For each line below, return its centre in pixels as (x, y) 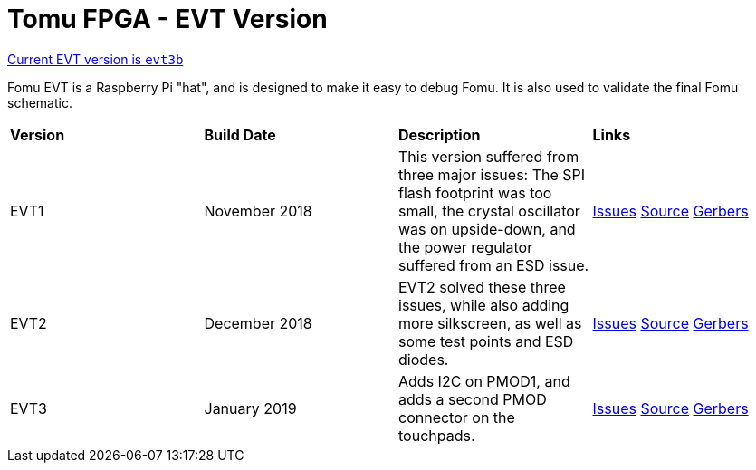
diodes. (424, 359)
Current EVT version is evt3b (96, 59)
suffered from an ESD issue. (494, 265)
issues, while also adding (484, 305)
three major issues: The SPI (492, 174)
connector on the (457, 417)
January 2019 (250, 408)
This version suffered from (489, 156)
